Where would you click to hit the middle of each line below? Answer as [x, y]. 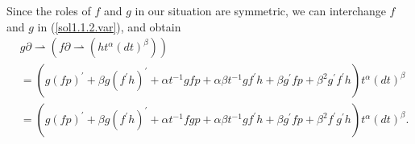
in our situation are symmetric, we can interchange [260, 10]
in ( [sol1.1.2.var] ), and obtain [109, 26]
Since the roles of [49, 10]
